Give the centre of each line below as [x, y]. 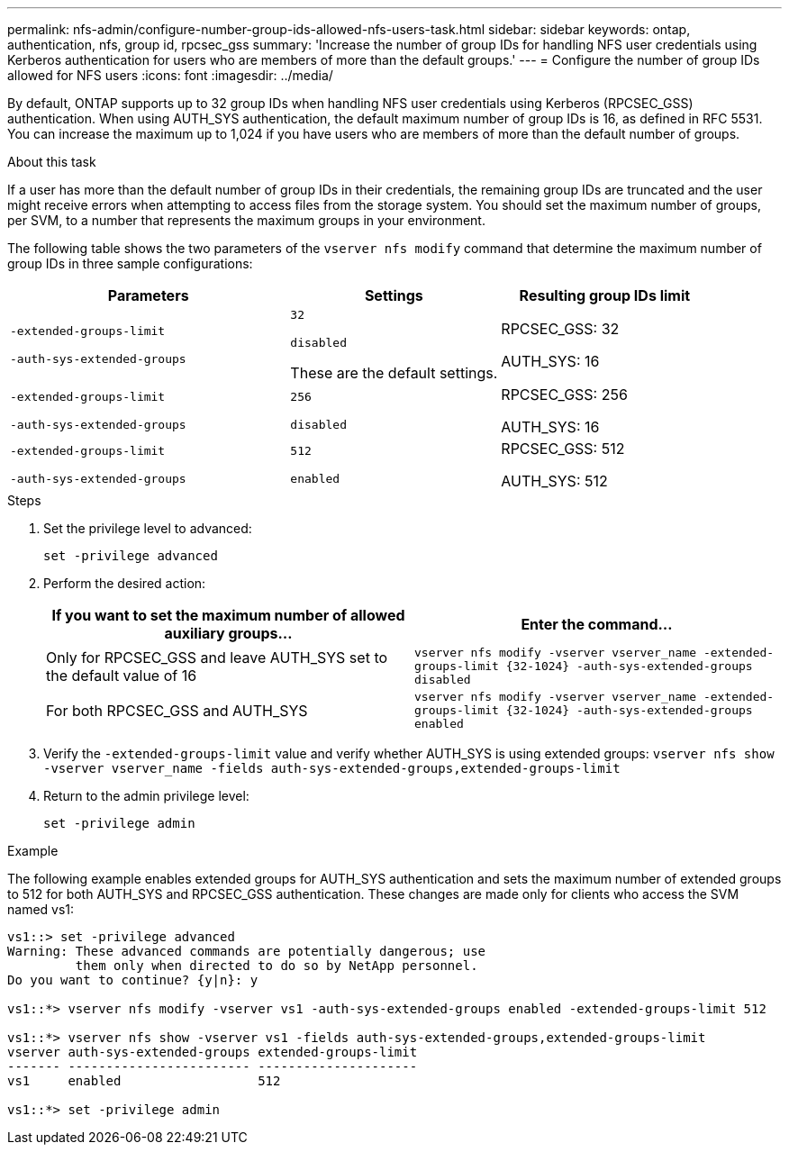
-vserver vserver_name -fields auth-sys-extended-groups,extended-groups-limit [332, 768]
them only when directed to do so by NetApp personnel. [277, 966]
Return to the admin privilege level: [146, 796]
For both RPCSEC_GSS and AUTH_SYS [177, 710]
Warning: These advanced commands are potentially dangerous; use [247, 951]
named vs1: [41, 909]
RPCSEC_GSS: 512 [563, 449]
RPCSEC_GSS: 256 [564, 395]
